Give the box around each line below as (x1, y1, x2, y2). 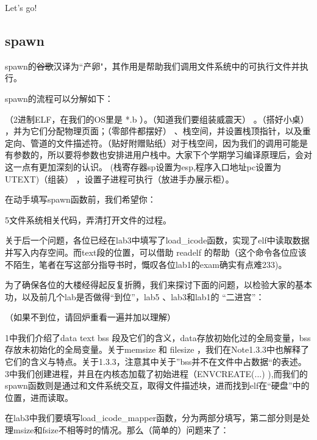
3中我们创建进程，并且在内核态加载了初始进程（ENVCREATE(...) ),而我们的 (5, 367, 308, 380)
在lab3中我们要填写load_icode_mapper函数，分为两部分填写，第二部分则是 (5, 411, 302, 424)
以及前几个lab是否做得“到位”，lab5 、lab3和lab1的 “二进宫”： (21, 290, 265, 303)
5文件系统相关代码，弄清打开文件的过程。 (5, 213, 171, 226)
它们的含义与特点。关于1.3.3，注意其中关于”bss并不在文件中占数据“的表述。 (5, 355, 307, 368)
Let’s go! (5, 1, 37, 13)
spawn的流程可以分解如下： (5, 92, 113, 104)
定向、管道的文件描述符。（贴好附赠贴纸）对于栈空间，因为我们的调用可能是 (5, 136, 308, 149)
